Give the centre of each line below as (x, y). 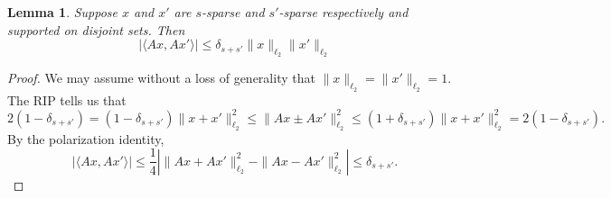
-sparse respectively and (343, 12)
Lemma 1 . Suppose (63, 12)
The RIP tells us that (67, 99)
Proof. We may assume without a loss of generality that (161, 78)
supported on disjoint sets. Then (96, 29)
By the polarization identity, (86, 138)
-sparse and (233, 12)
